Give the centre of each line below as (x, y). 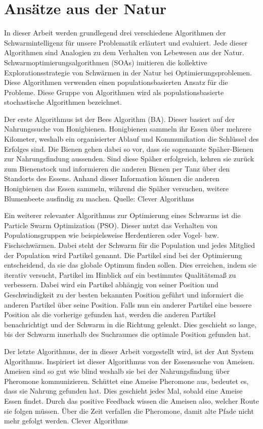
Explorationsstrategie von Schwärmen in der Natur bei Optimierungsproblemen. (128, 72)
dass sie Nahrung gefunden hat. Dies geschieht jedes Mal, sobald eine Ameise (123, 391)
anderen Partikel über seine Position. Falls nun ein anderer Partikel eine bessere (128, 304)
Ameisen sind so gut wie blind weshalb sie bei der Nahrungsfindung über (117, 371)
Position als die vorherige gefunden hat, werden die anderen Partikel (110, 314)
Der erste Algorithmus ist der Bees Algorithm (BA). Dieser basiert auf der (120, 119)
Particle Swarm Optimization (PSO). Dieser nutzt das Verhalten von (111, 225)
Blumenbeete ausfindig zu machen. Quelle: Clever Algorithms (99, 198)
